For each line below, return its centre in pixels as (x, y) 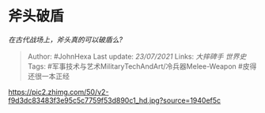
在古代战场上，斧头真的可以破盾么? (66, 40)
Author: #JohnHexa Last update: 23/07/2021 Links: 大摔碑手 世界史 (137, 56)
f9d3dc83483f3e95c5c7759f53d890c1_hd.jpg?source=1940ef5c (115, 100)
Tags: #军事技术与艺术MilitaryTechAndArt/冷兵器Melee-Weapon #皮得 (142, 66)
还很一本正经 (48, 76)
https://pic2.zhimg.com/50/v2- (59, 92)
